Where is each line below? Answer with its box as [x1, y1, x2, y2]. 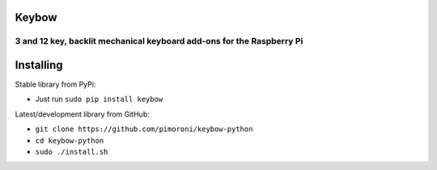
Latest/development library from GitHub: [15, 109, 150, 119]
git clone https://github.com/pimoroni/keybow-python [35, 125, 253, 134]
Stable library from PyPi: [15, 79, 96, 89]
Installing [15, 58, 64, 72]
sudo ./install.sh [35, 147, 108, 157]
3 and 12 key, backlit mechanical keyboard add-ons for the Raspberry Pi [15, 36, 303, 47]
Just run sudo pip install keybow [35, 94, 163, 104]
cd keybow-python [35, 136, 104, 145]
